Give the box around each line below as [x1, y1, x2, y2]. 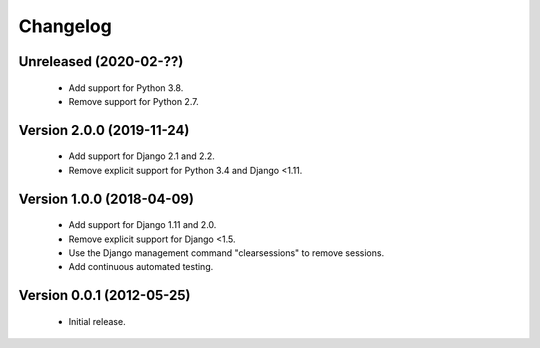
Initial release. [68, 315, 126, 327]
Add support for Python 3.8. [68, 81, 184, 94]
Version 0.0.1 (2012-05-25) [18, 287, 191, 304]
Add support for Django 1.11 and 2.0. [68, 219, 217, 231]
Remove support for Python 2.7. [68, 95, 199, 107]
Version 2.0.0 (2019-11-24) [18, 121, 190, 139]
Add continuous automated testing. [68, 261, 214, 273]
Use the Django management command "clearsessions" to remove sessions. [68, 246, 385, 259]
